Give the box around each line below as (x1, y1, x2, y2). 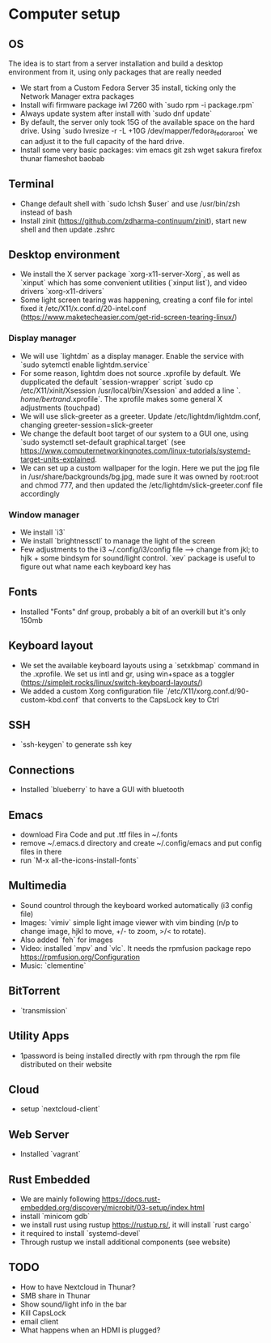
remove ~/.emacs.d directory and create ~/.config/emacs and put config (19, 838, 262, 848)
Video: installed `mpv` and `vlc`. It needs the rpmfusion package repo (19, 943, 252, 953)
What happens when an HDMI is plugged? (19, 1325, 161, 1335)
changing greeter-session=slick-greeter (19, 420, 154, 429)
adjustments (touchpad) (19, 403, 101, 412)
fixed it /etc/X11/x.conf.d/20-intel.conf (19, 304, 147, 313)
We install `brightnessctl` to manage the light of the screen (19, 536, 216, 546)
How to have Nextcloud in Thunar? (19, 1281, 136, 1292)
